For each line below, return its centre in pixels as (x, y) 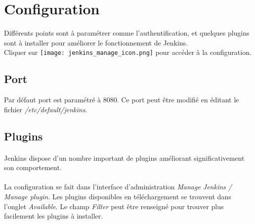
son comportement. (33, 167)
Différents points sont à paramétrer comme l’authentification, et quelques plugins (127, 32)
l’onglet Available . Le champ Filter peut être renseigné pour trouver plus (114, 206)
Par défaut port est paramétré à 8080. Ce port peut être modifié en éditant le (122, 100)
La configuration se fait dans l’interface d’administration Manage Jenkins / (118, 187)
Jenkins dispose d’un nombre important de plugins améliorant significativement (124, 157)
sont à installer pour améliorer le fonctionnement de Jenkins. (96, 42)
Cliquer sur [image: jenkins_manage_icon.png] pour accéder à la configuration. (128, 52)
